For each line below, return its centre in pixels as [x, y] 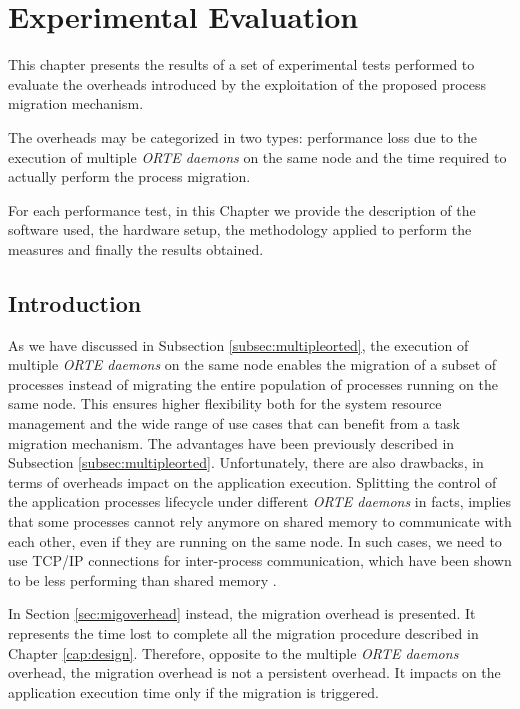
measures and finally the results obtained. [136, 248]
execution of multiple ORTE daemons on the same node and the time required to [257, 156]
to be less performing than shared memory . [142, 579]
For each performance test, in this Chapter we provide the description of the [242, 209]
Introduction [75, 302]
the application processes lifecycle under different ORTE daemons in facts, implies [260, 501]
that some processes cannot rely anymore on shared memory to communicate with [260, 521]
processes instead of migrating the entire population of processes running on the [253, 383]
